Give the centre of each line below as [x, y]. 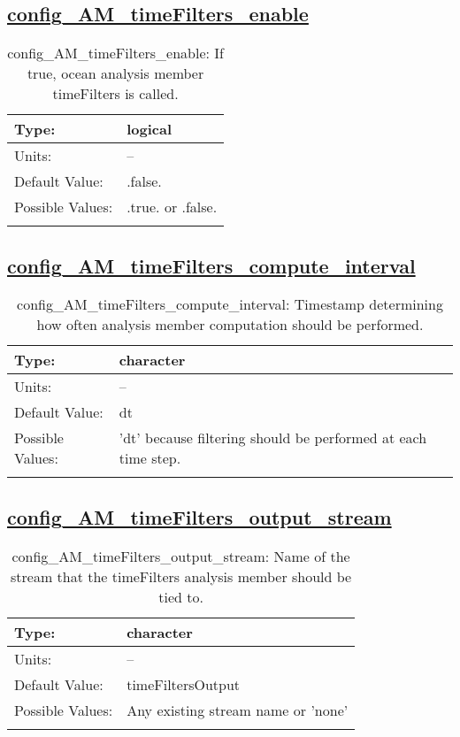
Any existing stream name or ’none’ [238, 710]
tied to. [181, 596]
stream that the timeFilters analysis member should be [181, 576]
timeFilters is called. [115, 94]
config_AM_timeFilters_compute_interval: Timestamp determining [230, 304]
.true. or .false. [172, 207]
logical [149, 129]
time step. [150, 458]
